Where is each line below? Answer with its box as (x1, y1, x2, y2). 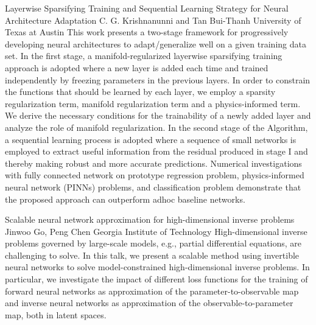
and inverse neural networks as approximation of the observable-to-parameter (5, 296, 293, 309)
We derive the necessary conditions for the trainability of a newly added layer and (5, 109, 311, 122)
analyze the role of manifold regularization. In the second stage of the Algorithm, (5, 121, 308, 133)
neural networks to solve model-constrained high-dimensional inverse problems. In (5, 260, 310, 273)
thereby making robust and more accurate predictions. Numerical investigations (5, 156, 302, 169)
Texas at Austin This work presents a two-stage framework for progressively (5, 26, 289, 38)
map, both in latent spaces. (5, 308, 107, 321)
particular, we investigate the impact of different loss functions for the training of (5, 273, 308, 285)
